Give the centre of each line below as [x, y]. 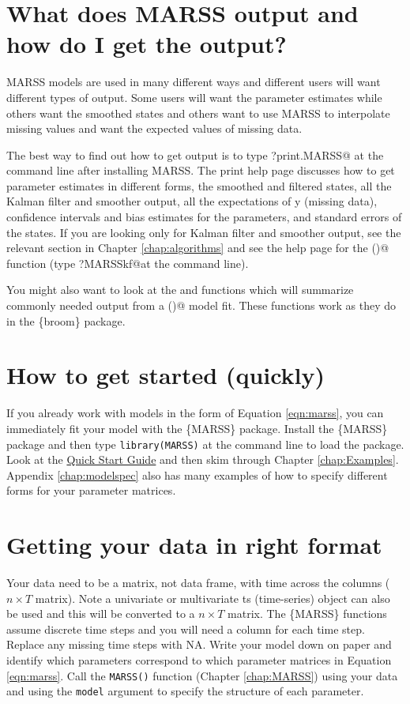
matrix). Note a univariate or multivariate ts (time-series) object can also [213, 598]
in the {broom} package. [66, 320]
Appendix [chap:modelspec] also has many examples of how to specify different [197, 474]
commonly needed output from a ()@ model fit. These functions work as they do [201, 305]
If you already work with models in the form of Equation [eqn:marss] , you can [195, 413]
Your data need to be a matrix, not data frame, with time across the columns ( [198, 583]
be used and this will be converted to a [101, 614]
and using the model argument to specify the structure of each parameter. [185, 691]
